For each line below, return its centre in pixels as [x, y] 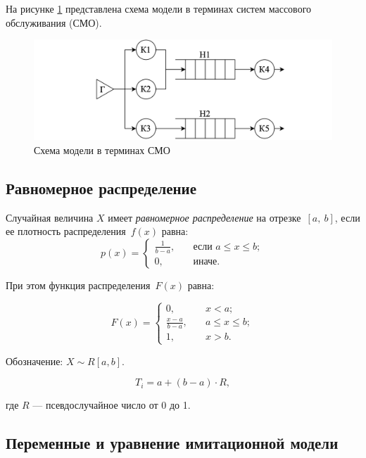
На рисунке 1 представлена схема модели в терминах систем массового [159, 8]
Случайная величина [50, 217]
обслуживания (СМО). [54, 22]
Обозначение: [34, 361]
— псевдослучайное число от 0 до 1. [112, 405]
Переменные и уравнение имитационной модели [172, 443]
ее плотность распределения [66, 231]
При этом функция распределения [78, 285]
